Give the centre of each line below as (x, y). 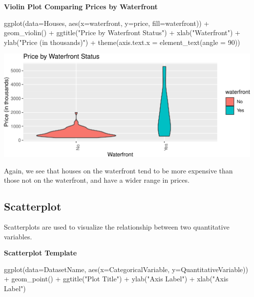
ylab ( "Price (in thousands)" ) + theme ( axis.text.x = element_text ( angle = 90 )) (122, 42)
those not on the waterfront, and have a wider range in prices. (97, 180)
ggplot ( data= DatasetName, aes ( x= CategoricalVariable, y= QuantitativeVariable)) (126, 269)
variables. (18, 236)
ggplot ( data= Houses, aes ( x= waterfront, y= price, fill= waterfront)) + (107, 23)
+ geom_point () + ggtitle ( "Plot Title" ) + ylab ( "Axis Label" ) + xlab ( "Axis (116, 279)
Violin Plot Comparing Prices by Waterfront (81, 6)
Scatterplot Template (41, 253)
